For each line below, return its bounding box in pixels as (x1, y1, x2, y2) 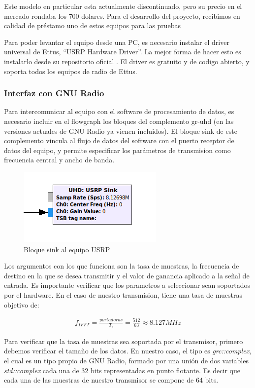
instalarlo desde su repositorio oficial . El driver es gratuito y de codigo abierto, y (4, 56, 250, 66)
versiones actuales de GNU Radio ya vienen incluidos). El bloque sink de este (4, 125, 237, 136)
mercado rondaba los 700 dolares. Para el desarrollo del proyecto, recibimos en (4, 10, 240, 21)
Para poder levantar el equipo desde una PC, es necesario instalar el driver (4, 37, 229, 47)
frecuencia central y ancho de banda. (4, 155, 115, 165)
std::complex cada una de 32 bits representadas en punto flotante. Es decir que (4, 365, 240, 375)
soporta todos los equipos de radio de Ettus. (4, 66, 137, 76)
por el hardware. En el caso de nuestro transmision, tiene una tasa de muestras (4, 289, 242, 300)
